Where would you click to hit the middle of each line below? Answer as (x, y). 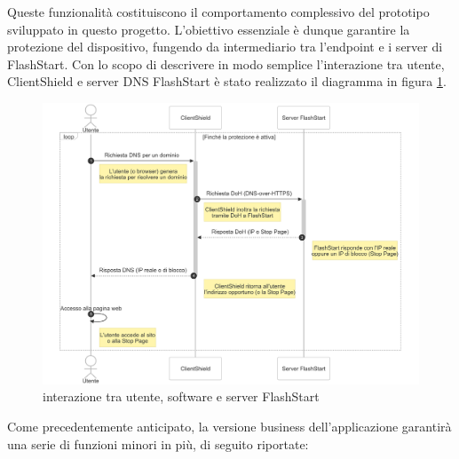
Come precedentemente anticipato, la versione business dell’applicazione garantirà (229, 426)
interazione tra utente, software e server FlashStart (181, 396)
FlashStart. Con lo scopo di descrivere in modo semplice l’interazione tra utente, (226, 63)
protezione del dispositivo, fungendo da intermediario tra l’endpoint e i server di (225, 47)
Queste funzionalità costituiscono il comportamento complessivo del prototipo (218, 12)
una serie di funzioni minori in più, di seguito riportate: (158, 443)
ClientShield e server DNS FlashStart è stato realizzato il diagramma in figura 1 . (227, 81)
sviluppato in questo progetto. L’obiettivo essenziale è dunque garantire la (209, 29)
